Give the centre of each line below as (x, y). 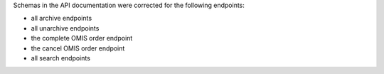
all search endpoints (60, 58)
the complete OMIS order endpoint (82, 38)
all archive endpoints (62, 18)
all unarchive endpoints (65, 28)
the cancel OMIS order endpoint (78, 48)
